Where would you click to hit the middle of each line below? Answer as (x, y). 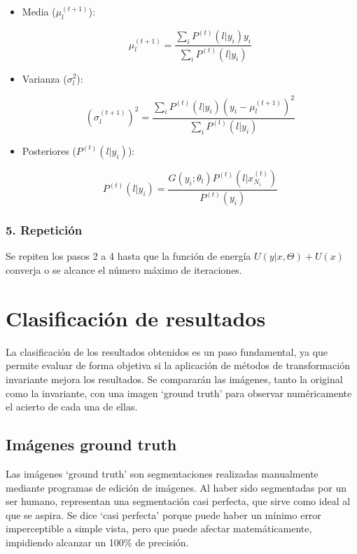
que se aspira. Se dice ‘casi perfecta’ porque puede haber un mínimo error (163, 514)
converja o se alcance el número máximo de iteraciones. (124, 270)
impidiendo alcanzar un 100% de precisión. (97, 542)
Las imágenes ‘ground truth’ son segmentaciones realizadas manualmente (162, 473)
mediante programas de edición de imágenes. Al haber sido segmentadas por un (176, 487)
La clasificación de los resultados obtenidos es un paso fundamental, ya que (167, 351)
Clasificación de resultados (136, 318)
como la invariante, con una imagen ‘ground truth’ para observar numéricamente (179, 393)
